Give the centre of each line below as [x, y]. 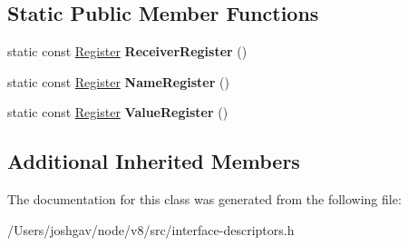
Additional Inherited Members [154, 161]
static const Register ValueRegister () [118, 112]
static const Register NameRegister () [118, 81]
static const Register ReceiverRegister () [127, 51]
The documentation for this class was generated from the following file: [204, 199]
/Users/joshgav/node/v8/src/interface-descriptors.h [151, 229]
